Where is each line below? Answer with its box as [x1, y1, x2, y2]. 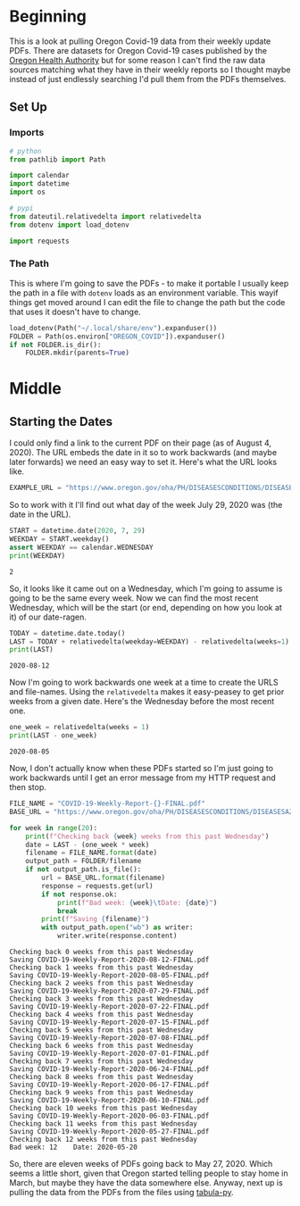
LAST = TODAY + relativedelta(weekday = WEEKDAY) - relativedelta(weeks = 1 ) [9, 636, 290, 646]
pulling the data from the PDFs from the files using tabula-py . [9, 1187, 234, 1198]
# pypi [9, 204, 34, 212]
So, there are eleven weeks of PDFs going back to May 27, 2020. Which [9, 1159, 273, 1169]
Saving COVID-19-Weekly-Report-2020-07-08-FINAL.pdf [9, 1034, 210, 1043]
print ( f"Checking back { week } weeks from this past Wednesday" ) [25, 832, 270, 841]
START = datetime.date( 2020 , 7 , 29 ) [9, 527, 146, 536]
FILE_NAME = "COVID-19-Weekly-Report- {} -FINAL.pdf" [9, 799, 205, 809]
